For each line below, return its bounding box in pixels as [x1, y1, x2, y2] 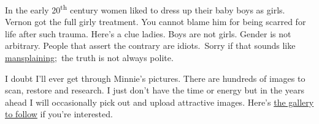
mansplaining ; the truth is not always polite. [5, 51, 174, 64]
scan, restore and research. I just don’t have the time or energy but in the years [5, 84, 304, 97]
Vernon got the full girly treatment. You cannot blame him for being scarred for [5, 15, 306, 28]
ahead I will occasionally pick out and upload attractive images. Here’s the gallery [5, 95, 314, 108]
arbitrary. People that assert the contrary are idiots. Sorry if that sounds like [5, 39, 296, 52]
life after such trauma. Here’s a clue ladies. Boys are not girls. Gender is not [5, 27, 291, 40]
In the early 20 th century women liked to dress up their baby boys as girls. [5, 2, 285, 16]
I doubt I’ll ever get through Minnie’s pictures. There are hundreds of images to [5, 71, 306, 84]
